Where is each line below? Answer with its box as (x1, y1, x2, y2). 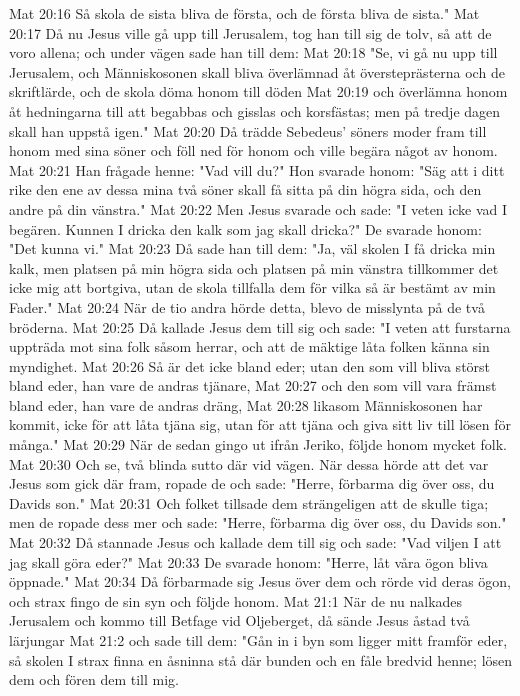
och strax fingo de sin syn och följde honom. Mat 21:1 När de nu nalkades (9, 590, 463, 611)
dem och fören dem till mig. (9, 669, 179, 690)
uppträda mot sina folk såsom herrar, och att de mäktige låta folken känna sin (9, 336, 490, 357)
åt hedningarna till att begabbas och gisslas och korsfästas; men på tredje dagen (9, 100, 501, 121)
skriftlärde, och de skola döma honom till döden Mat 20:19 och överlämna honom (9, 81, 508, 102)
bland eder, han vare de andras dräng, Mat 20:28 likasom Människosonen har (9, 394, 483, 415)
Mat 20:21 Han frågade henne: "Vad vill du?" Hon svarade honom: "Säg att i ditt (9, 159, 505, 180)
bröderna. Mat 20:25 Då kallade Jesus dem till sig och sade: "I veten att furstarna (9, 316, 511, 337)
